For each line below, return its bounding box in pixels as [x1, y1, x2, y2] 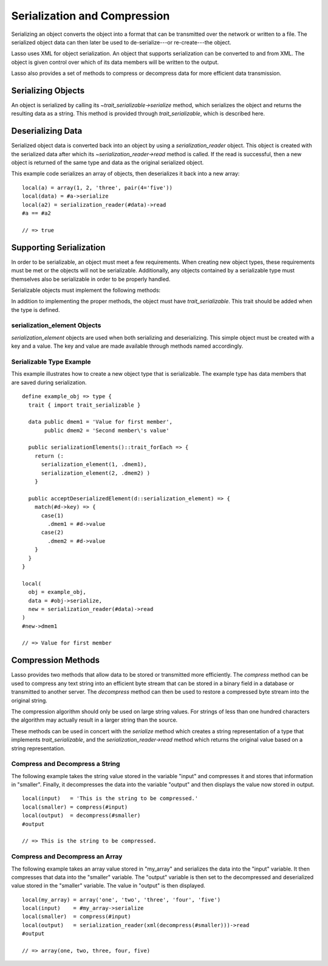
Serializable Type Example [11, 357, 91, 366]
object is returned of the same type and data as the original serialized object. [11, 159, 204, 167]
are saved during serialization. [11, 379, 87, 386]
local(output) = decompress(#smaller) [22, 812, 141, 819]
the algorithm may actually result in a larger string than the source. [11, 716, 178, 723]
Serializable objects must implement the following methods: [11, 286, 161, 294]
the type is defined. [11, 306, 60, 313]
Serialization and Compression [11, 9, 170, 22]
